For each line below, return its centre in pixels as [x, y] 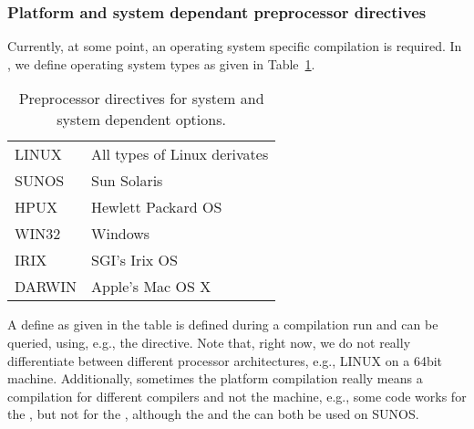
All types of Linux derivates [180, 154]
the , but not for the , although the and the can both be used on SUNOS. [213, 414]
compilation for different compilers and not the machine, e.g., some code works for [237, 396]
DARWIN [46, 287]
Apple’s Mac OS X [151, 287]
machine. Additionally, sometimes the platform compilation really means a [215, 378]
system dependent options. [141, 120]
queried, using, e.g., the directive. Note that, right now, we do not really [209, 342]
